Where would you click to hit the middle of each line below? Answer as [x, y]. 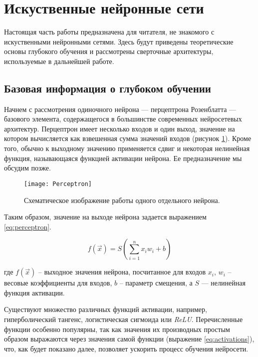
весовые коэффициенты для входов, [58, 283]
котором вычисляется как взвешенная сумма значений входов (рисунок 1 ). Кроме [128, 138]
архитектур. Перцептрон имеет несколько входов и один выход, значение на [120, 128]
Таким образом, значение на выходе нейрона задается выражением [105, 217]
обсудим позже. [27, 168]
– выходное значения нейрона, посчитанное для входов [122, 272]
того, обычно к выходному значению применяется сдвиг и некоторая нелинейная [127, 148]
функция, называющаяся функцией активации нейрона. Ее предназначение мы [123, 158]
